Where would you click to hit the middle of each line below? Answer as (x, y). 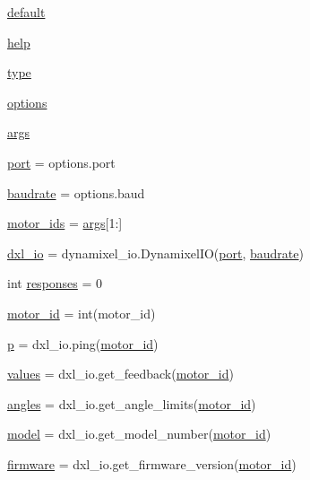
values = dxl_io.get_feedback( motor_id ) (121, 374)
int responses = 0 (55, 283)
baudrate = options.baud (76, 192)
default (26, 12)
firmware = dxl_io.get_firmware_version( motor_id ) (152, 463)
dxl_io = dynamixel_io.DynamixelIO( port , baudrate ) (155, 253)
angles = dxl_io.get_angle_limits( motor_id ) (132, 403)
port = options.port (61, 162)
